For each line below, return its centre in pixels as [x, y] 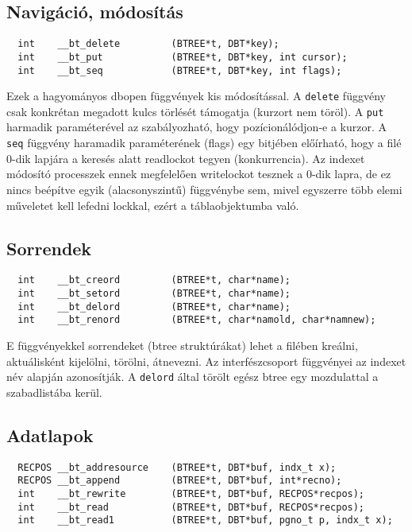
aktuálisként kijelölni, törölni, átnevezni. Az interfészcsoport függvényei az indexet [206, 361]
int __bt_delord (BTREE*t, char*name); [154, 307]
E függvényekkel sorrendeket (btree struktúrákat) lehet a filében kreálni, [182, 345]
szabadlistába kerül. [54, 392]
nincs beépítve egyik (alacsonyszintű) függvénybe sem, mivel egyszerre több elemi [204, 189]
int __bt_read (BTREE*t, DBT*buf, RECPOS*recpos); [191, 507]
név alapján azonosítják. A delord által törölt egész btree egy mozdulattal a [193, 377]
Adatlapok [50, 435]
